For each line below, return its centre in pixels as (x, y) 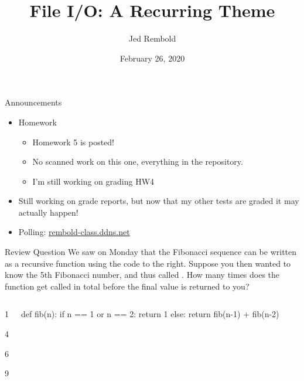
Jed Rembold (152, 38)
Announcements (33, 102)
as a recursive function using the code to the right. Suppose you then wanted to (148, 263)
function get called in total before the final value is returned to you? (127, 286)
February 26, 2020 (152, 58)
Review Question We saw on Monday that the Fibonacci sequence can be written (151, 252)
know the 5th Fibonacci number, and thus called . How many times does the (142, 275)
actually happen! (48, 212)
